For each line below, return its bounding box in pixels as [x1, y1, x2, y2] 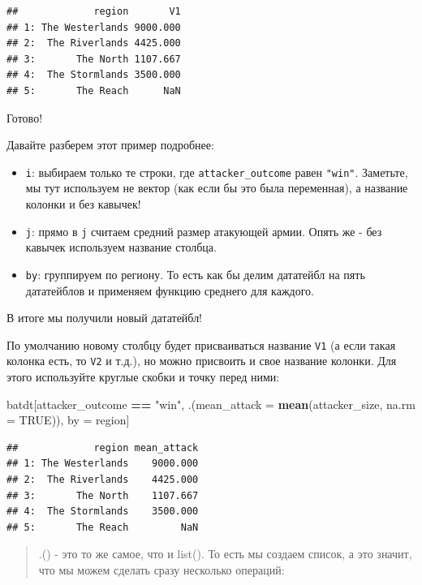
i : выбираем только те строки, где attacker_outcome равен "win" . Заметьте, [25, 163, 408, 180]
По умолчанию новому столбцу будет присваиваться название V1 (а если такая [6, 336, 396, 353]
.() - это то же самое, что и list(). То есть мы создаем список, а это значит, [38, 545, 412, 562]
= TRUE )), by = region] [6, 411, 130, 428]
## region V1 [6, 6, 181, 17]
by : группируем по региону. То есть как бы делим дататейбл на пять [25, 265, 365, 282]
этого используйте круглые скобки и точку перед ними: [6, 368, 280, 385]
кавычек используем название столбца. [25, 239, 217, 256]
